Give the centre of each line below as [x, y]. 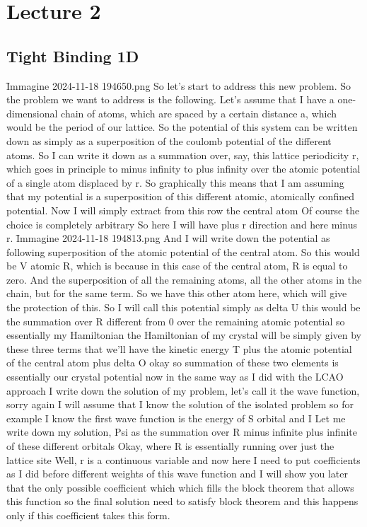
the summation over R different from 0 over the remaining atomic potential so [176, 321]
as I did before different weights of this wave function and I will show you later [177, 474]
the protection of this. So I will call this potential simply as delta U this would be [183, 307]
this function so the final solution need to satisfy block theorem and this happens [182, 501]
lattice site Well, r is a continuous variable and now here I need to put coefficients [183, 459]
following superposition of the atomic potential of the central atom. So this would [183, 251]
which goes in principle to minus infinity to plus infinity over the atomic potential [183, 169]
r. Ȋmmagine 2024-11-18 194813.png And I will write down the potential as [168, 238]
